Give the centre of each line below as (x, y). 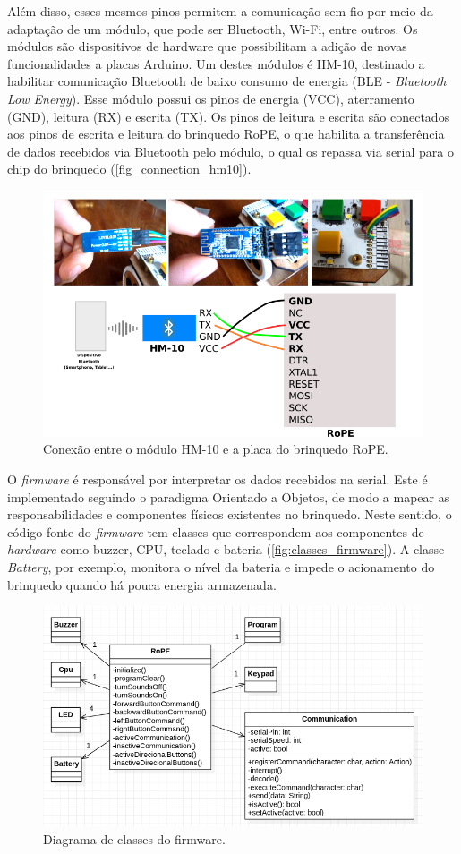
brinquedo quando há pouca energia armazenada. (142, 584)
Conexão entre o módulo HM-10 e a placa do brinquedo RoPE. (216, 449)
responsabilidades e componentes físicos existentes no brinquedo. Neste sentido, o (230, 514)
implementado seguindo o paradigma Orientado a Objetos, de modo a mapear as (229, 496)
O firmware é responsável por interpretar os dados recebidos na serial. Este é (218, 479)
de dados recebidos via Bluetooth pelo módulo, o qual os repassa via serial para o (230, 151)
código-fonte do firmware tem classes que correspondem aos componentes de (216, 531)
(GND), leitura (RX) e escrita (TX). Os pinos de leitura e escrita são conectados (229, 116)
